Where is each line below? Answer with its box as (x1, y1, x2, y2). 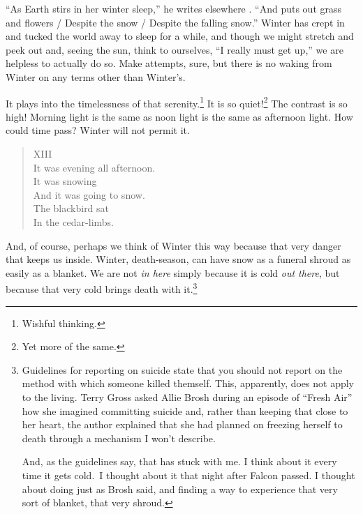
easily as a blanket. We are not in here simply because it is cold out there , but (6, 265, 340, 280)
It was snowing (33, 174, 97, 188)
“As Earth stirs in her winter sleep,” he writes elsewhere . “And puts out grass (6, 1, 342, 15)
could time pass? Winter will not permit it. (6, 123, 190, 137)
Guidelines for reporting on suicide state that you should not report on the (22, 362, 343, 377)
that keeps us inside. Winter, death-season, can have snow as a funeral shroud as (6, 252, 351, 266)
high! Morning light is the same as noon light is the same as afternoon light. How (6, 109, 353, 123)
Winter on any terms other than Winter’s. (6, 69, 186, 84)
